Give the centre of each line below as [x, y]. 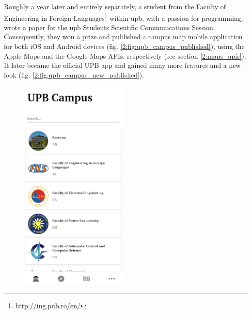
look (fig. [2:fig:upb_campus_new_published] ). [74, 74]
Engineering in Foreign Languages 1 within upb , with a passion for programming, [124, 17]
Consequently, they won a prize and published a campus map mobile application [123, 37]
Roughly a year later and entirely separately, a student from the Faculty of [115, 6]
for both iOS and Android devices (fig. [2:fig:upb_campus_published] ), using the [124, 46]
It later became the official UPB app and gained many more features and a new [122, 65]
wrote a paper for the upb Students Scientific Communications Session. [110, 27]
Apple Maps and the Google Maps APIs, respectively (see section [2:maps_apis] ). [125, 55]
